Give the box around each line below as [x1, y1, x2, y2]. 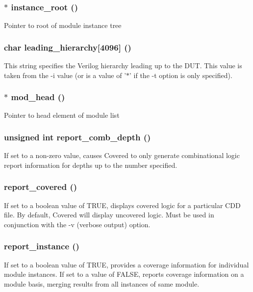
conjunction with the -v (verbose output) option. [4, 219, 151, 229]
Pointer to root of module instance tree [4, 20, 122, 30]
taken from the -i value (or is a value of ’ [4, 70, 126, 80]
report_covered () [4, 181, 77, 193]
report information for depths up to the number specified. [4, 159, 177, 170]
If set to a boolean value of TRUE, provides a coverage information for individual [4, 259, 249, 269]
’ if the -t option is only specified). [129, 70, 232, 80]
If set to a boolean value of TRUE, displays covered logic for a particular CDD [4, 200, 241, 210]
